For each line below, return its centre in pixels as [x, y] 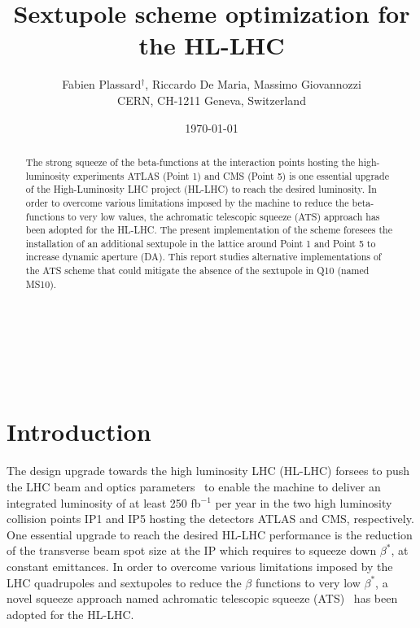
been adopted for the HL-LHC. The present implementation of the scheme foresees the [209, 230]
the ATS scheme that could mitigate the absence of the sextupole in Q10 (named [197, 270]
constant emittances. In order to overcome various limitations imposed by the [200, 566]
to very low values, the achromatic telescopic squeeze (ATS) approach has [224, 216]
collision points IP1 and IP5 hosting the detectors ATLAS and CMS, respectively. [210, 519]
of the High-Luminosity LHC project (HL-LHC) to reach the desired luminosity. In [201, 189]
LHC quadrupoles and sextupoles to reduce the [124, 582]
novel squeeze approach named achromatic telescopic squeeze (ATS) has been [202, 598]
